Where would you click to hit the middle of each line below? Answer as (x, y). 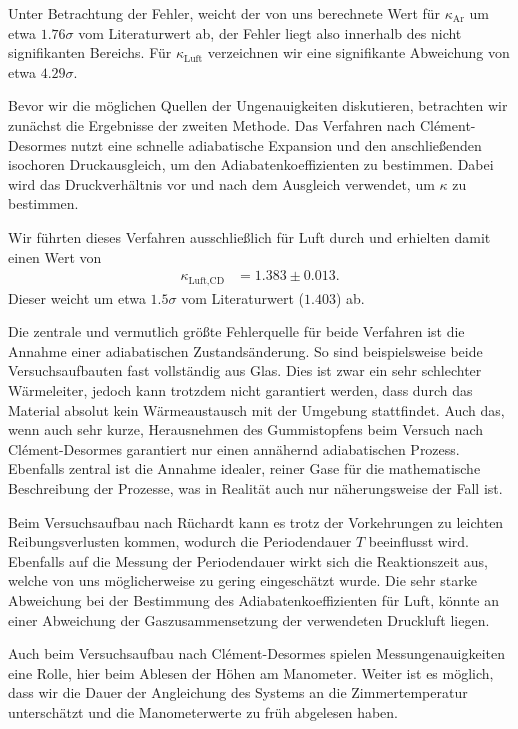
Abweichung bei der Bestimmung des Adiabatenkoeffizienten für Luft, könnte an (254, 599)
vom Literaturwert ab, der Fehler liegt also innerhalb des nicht (270, 32)
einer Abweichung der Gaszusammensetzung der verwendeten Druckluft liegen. (249, 619)
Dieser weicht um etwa (77, 297)
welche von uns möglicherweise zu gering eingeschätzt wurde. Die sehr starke (242, 580)
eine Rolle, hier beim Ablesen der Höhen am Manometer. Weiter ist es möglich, (251, 672)
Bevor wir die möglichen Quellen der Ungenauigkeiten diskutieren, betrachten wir (258, 105)
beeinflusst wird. (419, 541)
